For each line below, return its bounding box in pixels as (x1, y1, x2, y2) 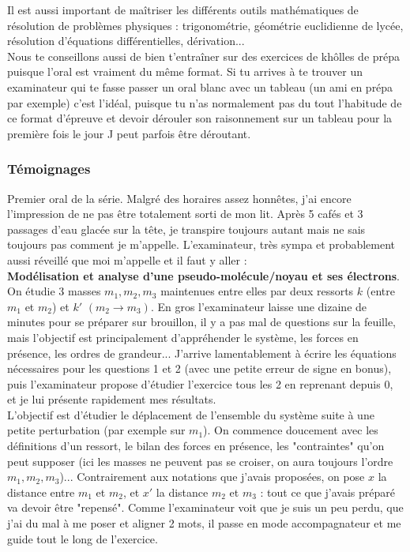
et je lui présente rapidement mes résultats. (7, 391, 216, 407)
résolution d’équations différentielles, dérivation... (7, 32, 245, 49)
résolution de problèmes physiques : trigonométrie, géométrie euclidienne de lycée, (7, 17, 404, 33)
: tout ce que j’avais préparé (260, 483, 396, 500)
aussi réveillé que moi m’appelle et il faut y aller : (7, 251, 247, 268)
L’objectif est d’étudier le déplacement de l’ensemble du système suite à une (7, 406, 374, 422)
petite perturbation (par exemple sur (7, 422, 186, 438)
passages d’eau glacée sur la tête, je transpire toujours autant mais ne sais (7, 220, 366, 237)
